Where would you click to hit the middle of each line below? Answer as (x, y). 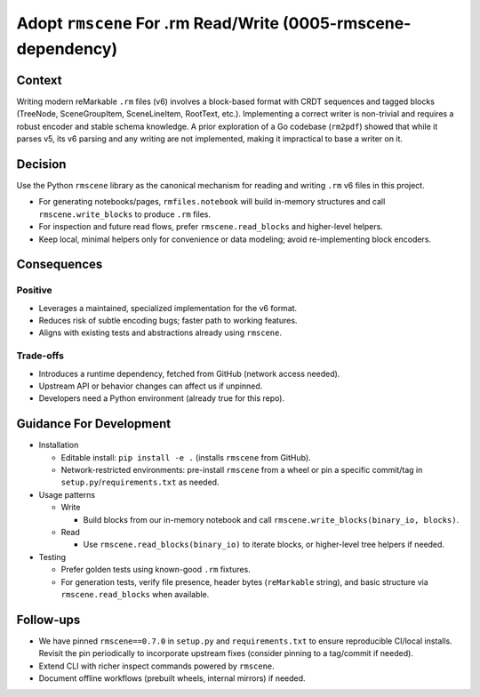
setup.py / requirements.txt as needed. (140, 482)
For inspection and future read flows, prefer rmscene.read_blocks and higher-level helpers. (211, 227)
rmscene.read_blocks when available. (135, 594)
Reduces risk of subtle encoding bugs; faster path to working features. (168, 321)
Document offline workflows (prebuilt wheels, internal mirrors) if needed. (172, 678)
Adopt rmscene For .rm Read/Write (148, 23)
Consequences (60, 264)
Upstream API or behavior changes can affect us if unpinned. (151, 386)
